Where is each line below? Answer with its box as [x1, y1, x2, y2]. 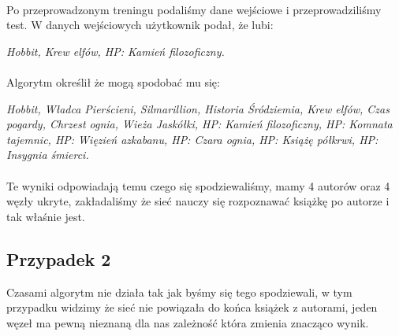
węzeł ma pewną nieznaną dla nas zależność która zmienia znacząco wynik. [6, 314, 369, 330]
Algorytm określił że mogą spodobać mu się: [6, 73, 220, 90]
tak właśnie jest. [6, 208, 85, 224]
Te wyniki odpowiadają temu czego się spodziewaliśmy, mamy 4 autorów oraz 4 [6, 177, 390, 194]
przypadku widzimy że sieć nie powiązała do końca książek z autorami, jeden [6, 299, 378, 316]
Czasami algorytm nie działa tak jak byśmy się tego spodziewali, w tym [6, 283, 352, 300]
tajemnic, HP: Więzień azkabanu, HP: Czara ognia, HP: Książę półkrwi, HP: [6, 131, 378, 147]
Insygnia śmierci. [6, 146, 89, 163]
